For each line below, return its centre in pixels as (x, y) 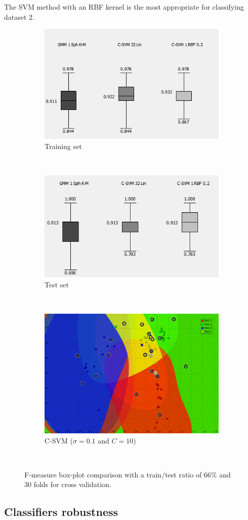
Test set (57, 284)
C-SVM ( (59, 440)
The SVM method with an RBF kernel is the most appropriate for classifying (124, 7)
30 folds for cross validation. (68, 484)
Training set (63, 146)
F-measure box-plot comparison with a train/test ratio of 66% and (128, 474)
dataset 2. (19, 16)
